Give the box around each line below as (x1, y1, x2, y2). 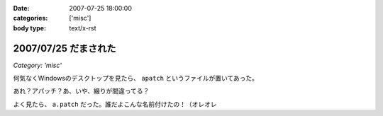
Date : (13, 4, 30, 12)
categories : (13, 14, 48, 23)
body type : (13, 23, 46, 32)
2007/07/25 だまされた (13, 42, 116, 54)
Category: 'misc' (13, 61, 62, 69)
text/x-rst (69, 23, 96, 32)
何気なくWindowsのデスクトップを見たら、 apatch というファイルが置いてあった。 (13, 74, 259, 83)
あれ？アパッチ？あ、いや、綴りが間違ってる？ (13, 87, 150, 95)
